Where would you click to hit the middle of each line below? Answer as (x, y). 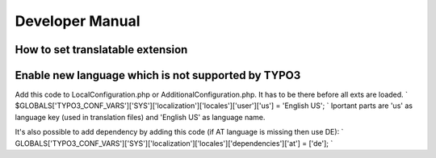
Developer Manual (78, 21)
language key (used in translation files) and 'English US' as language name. (140, 117)
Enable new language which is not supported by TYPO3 (158, 75)
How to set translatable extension (101, 50)
